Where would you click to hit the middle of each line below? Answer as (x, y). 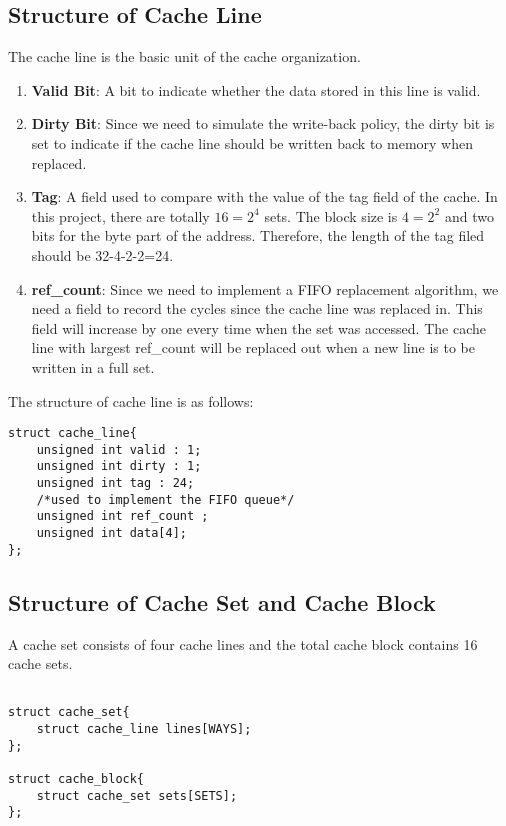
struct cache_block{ (76, 779)
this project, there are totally (120, 215)
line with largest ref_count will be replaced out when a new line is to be (253, 347)
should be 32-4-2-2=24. (102, 254)
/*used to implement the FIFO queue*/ (165, 499)
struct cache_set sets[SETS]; (137, 795)
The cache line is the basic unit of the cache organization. (184, 56)
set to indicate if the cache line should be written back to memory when (252, 142)
